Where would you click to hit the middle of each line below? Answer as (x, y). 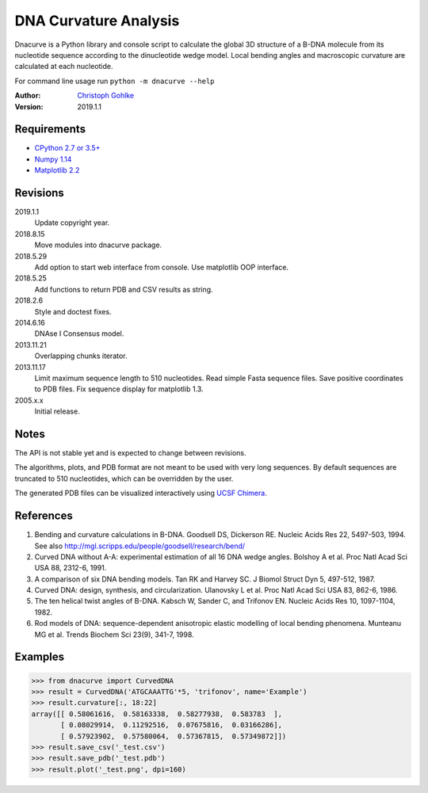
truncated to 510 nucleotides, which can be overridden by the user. (124, 478)
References (44, 516)
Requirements (50, 130)
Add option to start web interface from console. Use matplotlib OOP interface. (162, 267)
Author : (28, 96)
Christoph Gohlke (106, 96)
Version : (29, 106)
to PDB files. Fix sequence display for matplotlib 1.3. (119, 389)
